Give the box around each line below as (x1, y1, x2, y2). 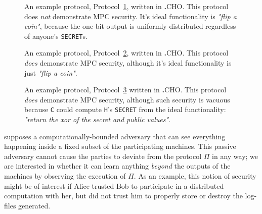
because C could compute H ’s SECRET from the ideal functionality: (24, 104, 226, 115)
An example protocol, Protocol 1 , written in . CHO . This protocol (24, 1, 229, 11)
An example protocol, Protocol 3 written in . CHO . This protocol (24, 84, 227, 95)
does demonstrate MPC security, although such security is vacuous (24, 94, 230, 104)
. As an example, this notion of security (134, 171, 256, 181)
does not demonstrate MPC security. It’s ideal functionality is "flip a (24, 11, 237, 21)
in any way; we (212, 150, 258, 161)
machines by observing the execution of (4, 171, 126, 181)
